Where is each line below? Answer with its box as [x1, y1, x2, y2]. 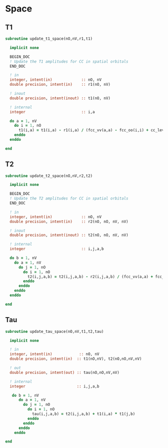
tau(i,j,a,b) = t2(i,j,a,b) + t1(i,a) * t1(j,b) [31, 411, 135, 416]
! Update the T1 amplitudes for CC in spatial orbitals [9, 59, 128, 64]
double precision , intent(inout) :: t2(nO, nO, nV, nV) [9, 233, 128, 238]
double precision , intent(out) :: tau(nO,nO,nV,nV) [9, 370, 120, 375]
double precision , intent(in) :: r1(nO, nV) [9, 82, 111, 87]
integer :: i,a [9, 109, 95, 114]
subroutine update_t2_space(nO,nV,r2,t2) [5, 173, 93, 178]
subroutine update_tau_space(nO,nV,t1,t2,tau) [5, 329, 104, 334]
